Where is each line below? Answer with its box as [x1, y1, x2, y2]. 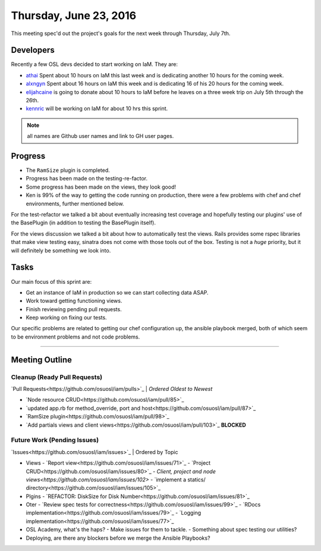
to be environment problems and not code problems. [11, 333, 140, 340]
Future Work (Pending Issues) [11, 436, 99, 444]
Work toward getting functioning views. [26, 298, 122, 305]
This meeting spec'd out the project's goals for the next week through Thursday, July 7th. [11, 30, 231, 37]
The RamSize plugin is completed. [26, 167, 110, 174]
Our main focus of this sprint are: [11, 278, 92, 285]
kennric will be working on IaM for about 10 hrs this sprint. [26, 105, 168, 112]
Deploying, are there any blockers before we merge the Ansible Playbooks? [26, 534, 210, 541]
